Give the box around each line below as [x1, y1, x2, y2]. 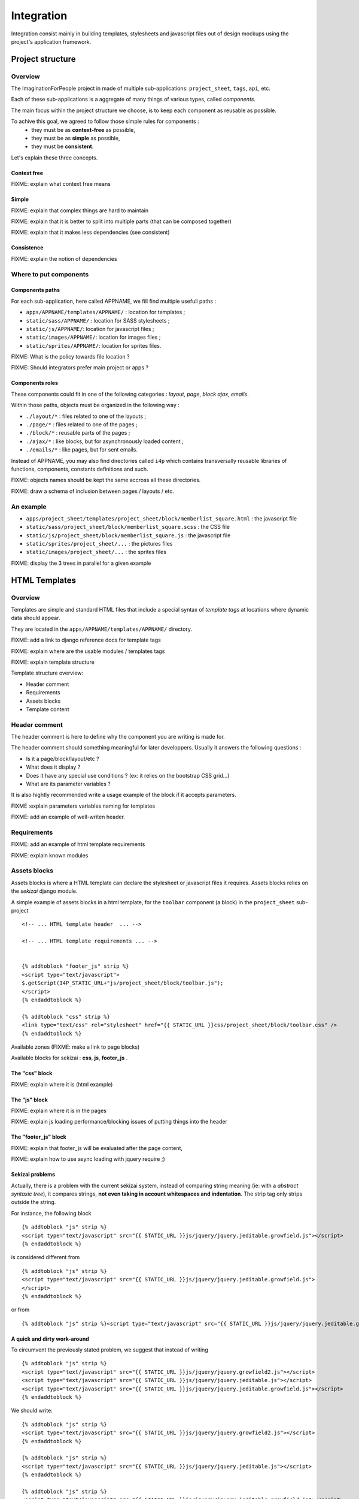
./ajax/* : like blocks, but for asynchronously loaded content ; [26, 438, 184, 445]
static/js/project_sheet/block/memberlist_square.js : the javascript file [26, 531, 231, 539]
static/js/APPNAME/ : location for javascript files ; [26, 325, 155, 332]
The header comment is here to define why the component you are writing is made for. [11, 733, 225, 741]
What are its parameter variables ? [26, 780, 111, 788]
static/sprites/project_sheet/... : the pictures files [26, 540, 173, 547]
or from [11, 1306, 30, 1313]
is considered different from [11, 1254, 80, 1261]
